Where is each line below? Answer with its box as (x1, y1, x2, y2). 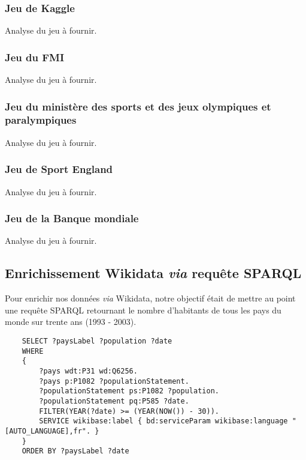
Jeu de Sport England (5, 162, 113, 177)
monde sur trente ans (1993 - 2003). (5, 315, 137, 328)
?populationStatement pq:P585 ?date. (39, 396, 189, 405)
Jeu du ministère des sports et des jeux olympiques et (5, 98, 271, 113)
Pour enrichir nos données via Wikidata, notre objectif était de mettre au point (5, 292, 296, 304)
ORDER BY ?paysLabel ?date (22, 447, 129, 456)
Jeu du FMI (5, 49, 65, 64)
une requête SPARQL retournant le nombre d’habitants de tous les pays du (5, 303, 281, 316)
